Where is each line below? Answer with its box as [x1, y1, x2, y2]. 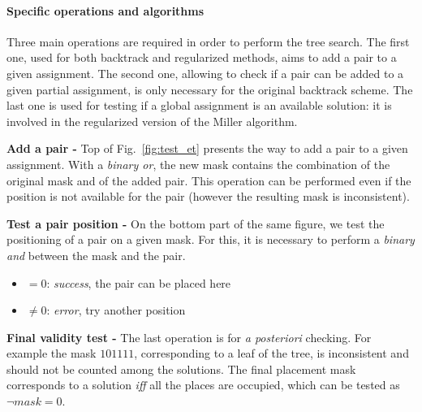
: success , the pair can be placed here [46, 274, 231, 291]
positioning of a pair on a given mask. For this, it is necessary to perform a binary [6, 231, 415, 248]
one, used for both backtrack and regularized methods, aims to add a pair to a [6, 49, 397, 66]
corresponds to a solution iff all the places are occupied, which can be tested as [6, 376, 400, 393]
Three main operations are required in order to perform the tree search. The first [6, 33, 410, 50]
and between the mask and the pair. [6, 246, 186, 263]
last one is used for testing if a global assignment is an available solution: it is [6, 97, 392, 114]
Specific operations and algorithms [6, 2, 205, 19]
